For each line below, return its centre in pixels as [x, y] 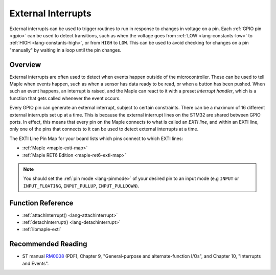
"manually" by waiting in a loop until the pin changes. [65, 50]
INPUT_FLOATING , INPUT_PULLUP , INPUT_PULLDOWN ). [81, 186]
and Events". [36, 263]
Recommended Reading [48, 244]
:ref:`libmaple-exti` [42, 230]
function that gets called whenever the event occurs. [65, 98]
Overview [25, 65]
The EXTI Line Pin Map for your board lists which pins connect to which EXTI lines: [96, 139]
